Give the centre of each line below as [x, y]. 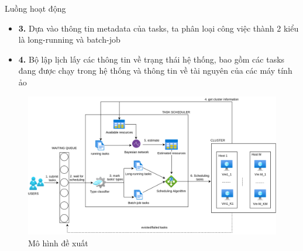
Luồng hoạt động [35, 8]
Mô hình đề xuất [58, 243]
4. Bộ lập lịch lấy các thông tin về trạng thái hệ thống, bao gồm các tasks [151, 59]
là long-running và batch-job [69, 39]
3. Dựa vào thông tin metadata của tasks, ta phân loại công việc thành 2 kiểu [159, 28]
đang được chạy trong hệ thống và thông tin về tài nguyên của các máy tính [155, 71]
